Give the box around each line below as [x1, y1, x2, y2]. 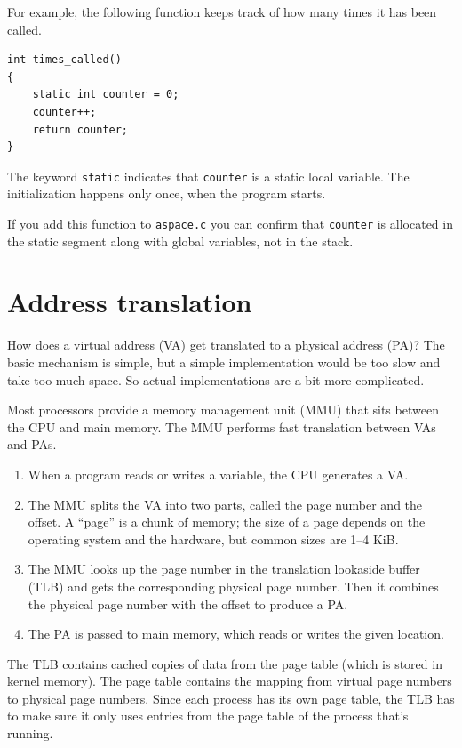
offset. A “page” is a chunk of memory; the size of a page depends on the [28, 512, 426, 531]
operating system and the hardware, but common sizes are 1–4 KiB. [28, 529, 399, 548]
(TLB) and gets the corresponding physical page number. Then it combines [28, 576, 439, 595]
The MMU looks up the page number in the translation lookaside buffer [28, 559, 420, 578]
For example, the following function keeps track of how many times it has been [7, 3, 437, 20]
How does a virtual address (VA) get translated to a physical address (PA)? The [7, 335, 445, 354]
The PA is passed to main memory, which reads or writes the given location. [28, 624, 444, 643]
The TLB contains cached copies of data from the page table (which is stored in [7, 654, 442, 672]
